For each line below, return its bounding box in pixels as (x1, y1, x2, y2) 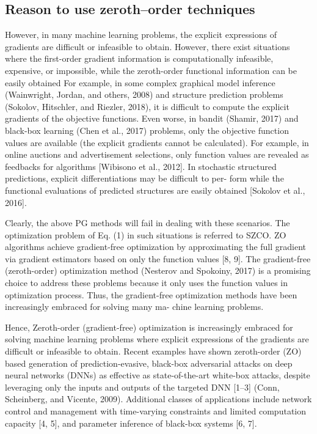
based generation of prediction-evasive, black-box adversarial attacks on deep (5, 356, 293, 369)
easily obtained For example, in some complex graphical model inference (5, 76, 275, 89)
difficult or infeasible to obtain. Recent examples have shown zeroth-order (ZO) (5, 345, 302, 358)
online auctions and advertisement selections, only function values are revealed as (5, 148, 309, 161)
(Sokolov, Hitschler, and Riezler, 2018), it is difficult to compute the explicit (5, 100, 290, 112)
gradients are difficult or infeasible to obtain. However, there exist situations (5, 40, 290, 53)
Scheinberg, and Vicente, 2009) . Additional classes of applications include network (5, 392, 312, 405)
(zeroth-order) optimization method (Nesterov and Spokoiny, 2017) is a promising (5, 264, 311, 277)
